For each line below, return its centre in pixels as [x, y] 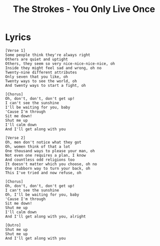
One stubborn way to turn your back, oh [48, 168]
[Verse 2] [15, 138]
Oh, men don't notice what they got [43, 142]
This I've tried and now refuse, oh [43, 173]
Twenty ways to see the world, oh [41, 81]
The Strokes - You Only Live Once [84, 9]
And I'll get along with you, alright [45, 216]
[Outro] [13, 225]
